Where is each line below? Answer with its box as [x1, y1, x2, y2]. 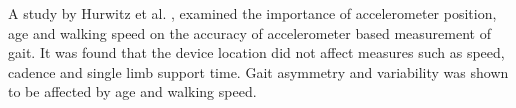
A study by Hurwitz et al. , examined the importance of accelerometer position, [8, 3, 497, 23]
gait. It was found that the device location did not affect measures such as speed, [8, 42, 505, 63]
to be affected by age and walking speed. [8, 81, 257, 102]
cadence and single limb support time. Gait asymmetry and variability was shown [8, 61, 509, 82]
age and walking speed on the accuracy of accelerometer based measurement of [8, 22, 491, 43]
